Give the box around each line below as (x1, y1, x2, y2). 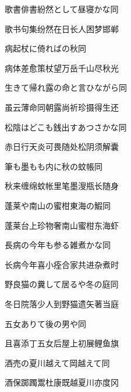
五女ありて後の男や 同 (5, 317, 86, 329)
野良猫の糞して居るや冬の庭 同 (5, 278, 119, 290)
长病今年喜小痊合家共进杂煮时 (5, 258, 119, 270)
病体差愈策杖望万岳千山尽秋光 (5, 61, 119, 74)
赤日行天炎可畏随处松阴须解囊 (5, 140, 119, 153)
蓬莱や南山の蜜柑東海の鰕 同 (5, 199, 111, 211)
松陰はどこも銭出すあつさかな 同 (5, 121, 127, 133)
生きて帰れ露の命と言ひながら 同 (5, 81, 127, 94)
